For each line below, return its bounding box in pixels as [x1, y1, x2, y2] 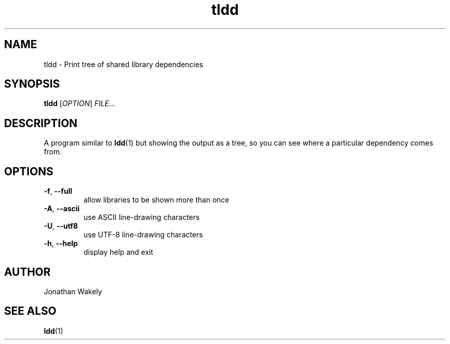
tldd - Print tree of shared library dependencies [44, 59, 203, 69]
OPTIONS [4, 165, 53, 178]
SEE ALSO [4, 305, 57, 318]
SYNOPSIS [4, 77, 60, 91]
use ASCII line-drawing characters [83, 213, 200, 222]
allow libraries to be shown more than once [83, 195, 230, 205]
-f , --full [44, 187, 72, 196]
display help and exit [83, 248, 154, 257]
